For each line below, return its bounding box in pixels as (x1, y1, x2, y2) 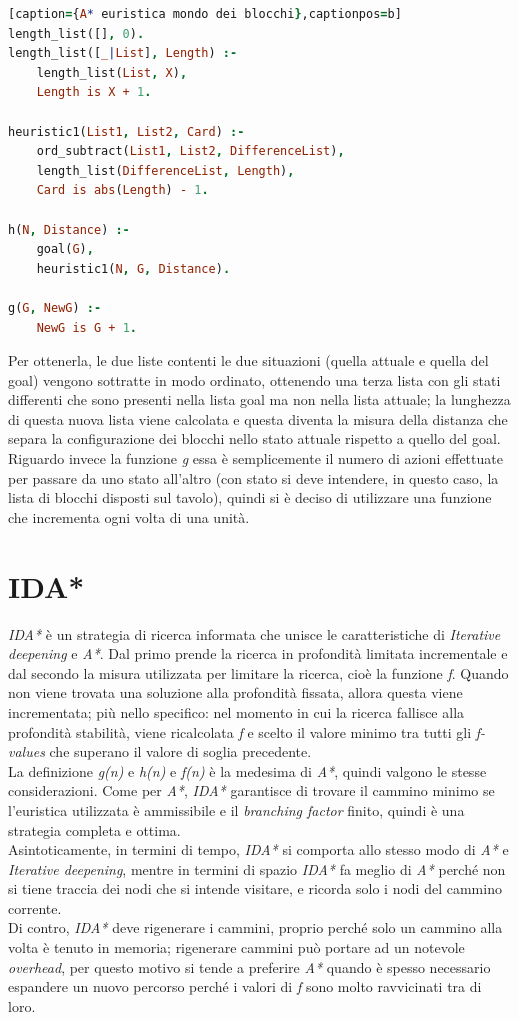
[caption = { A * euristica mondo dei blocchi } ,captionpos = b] (8, 7, 402, 21)
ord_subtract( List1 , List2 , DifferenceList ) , (36, 144, 345, 159)
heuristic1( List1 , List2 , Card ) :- (8, 124, 245, 139)
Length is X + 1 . (36, 85, 152, 100)
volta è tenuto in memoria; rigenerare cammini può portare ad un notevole (8, 937, 465, 958)
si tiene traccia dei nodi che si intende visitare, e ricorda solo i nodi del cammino (8, 878, 502, 899)
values (8, 741, 45, 762)
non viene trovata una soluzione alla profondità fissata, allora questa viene (8, 682, 463, 703)
